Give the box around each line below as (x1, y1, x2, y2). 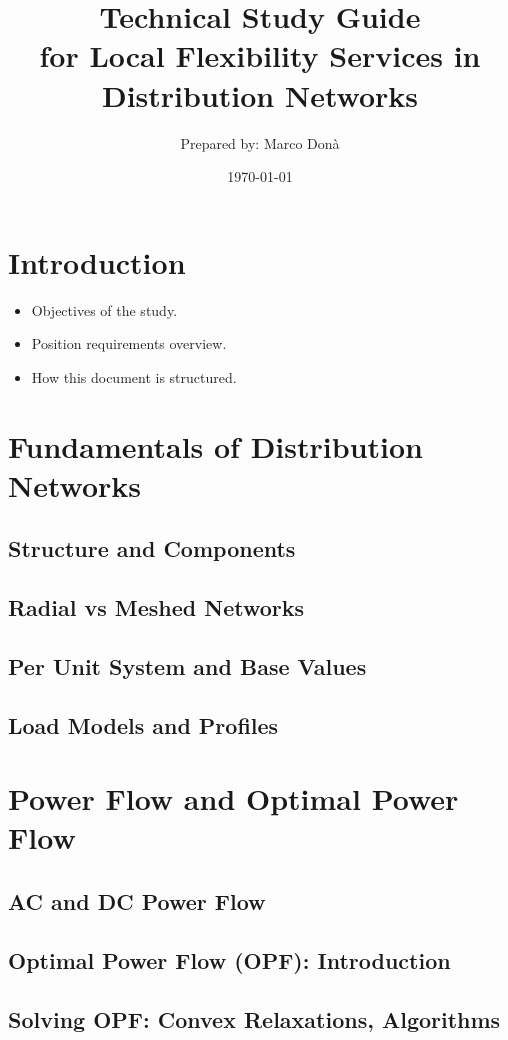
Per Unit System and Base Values (8, 650, 367, 681)
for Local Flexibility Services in (39, 35, 481, 76)
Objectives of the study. (31, 299, 178, 320)
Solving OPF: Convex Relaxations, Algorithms (8, 1003, 501, 1034)
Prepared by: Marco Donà (180, 132, 340, 153)
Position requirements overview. (31, 333, 227, 354)
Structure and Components (8, 533, 296, 564)
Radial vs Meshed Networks (8, 592, 305, 623)
